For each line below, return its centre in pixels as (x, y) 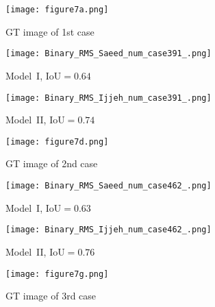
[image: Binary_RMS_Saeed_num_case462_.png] (109, 186)
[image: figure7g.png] (57, 274)
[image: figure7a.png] (57, 10)
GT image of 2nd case (52, 163)
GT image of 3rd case (51, 296)
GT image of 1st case (50, 31)
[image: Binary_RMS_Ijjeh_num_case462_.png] (109, 230)
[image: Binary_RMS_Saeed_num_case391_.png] (109, 54)
